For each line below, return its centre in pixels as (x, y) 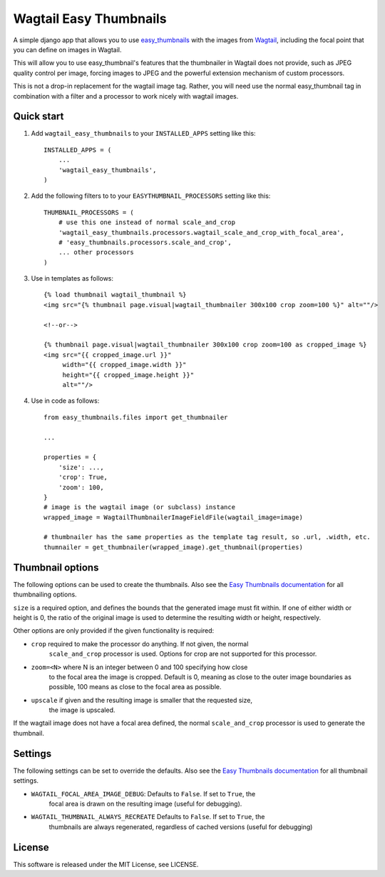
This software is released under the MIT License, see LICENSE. (106, 864)
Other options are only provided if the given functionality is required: (114, 631)
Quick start (38, 117)
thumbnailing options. (45, 595)
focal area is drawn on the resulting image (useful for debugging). (145, 803)
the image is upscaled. (82, 710)
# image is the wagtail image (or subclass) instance (139, 507)
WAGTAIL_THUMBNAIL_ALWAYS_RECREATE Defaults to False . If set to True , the (148, 817)
